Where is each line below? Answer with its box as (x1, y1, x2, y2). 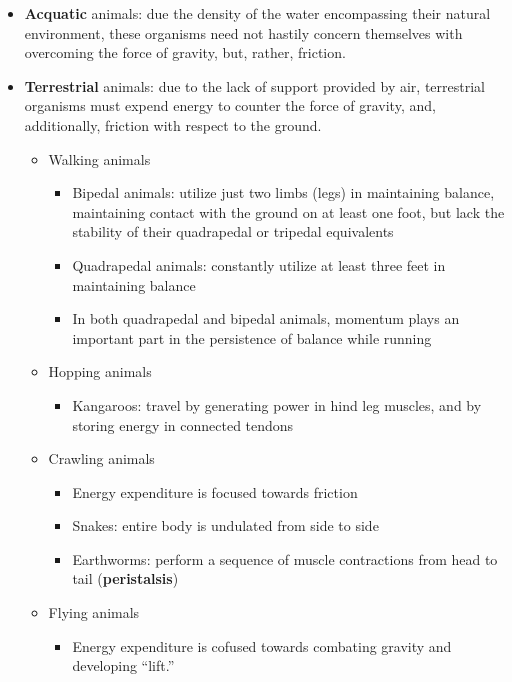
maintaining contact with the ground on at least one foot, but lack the (72, 201, 505, 222)
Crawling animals (48, 448, 155, 469)
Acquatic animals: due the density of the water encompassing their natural (24, 3, 491, 23)
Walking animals (48, 148, 151, 169)
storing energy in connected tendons (72, 414, 294, 435)
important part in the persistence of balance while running (72, 327, 432, 348)
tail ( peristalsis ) (72, 568, 179, 589)
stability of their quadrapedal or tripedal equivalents (72, 221, 394, 242)
